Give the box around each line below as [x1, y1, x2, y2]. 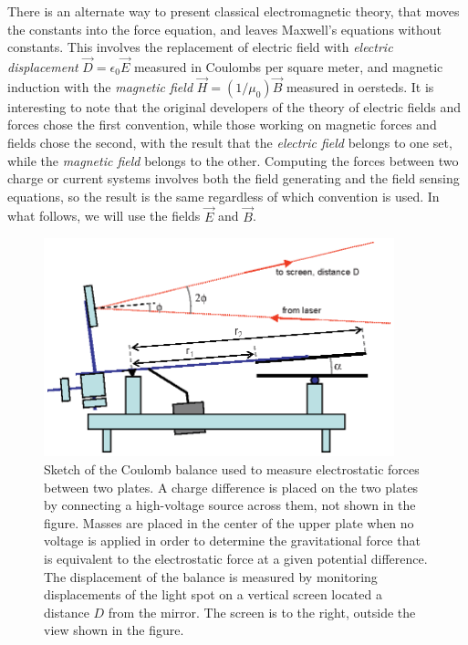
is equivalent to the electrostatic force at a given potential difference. [44, 549, 428, 567]
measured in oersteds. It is [286, 77, 434, 96]
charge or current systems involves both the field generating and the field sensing [7, 169, 460, 188]
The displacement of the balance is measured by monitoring [44, 567, 378, 586]
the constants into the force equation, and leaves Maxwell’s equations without [7, 19, 442, 38]
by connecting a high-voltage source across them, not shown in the [44, 495, 416, 515]
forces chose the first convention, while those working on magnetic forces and [7, 115, 437, 134]
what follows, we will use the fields [7, 206, 201, 225]
